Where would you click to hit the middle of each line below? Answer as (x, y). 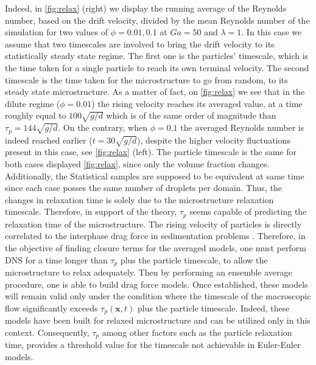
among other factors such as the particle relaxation (197, 332)
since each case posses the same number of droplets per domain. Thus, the (143, 188)
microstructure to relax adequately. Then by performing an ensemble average (149, 272)
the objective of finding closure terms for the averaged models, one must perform (156, 247)
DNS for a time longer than (56, 259)
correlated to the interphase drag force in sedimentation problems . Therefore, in (155, 236)
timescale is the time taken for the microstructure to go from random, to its (146, 79)
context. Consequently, (47, 332)
